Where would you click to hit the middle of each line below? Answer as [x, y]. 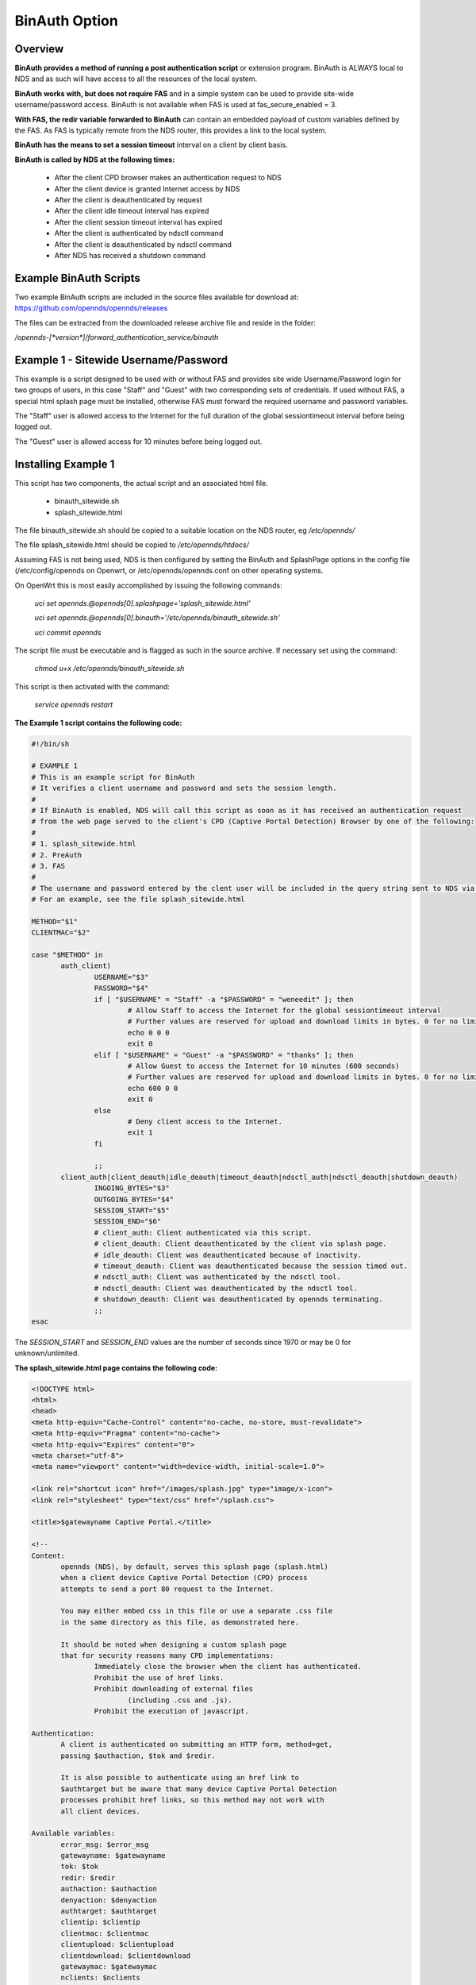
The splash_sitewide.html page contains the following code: [116, 1368]
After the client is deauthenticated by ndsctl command [143, 244]
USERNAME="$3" [121, 977]
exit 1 [140, 1133]
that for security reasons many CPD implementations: [167, 1656]
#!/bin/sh [50, 744]
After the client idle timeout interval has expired [132, 211]
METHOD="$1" [55, 921]
